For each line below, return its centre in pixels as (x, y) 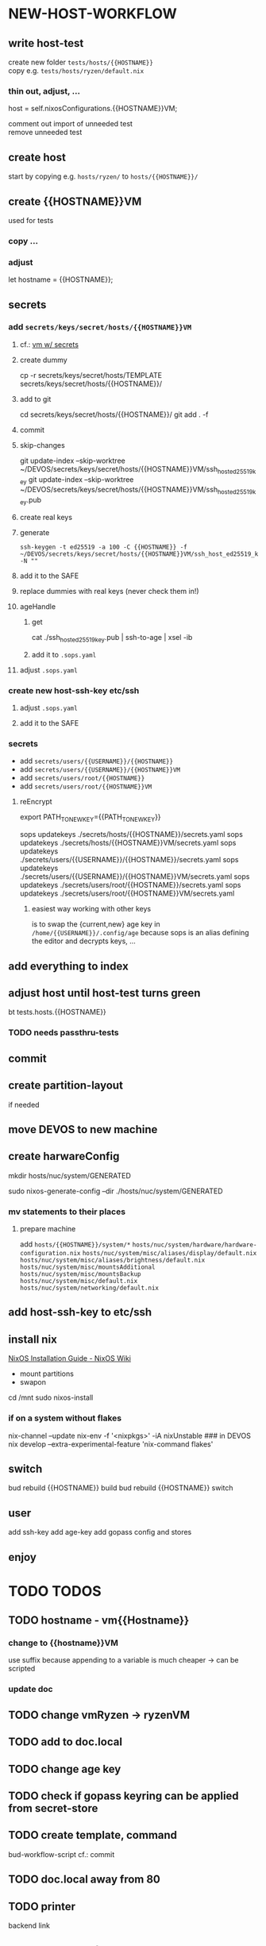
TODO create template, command (93, 1835)
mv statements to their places (67, 1212)
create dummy (43, 360)
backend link (29, 1925)
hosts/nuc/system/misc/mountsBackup (80, 1274)
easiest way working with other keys (91, 909)
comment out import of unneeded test (71, 124)
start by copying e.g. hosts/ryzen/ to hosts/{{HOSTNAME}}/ (103, 176)
